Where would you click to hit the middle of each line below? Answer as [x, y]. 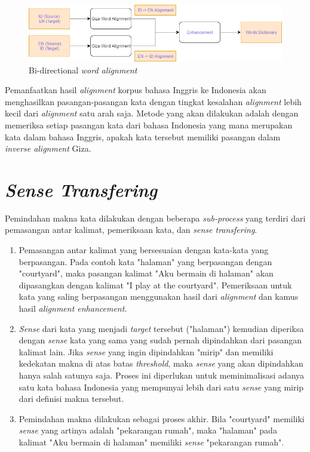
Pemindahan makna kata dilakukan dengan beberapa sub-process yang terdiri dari [155, 218]
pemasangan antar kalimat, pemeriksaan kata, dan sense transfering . [131, 230]
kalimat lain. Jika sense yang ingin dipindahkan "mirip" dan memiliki [146, 351]
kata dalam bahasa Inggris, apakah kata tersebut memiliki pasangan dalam [143, 136]
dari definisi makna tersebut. [71, 399]
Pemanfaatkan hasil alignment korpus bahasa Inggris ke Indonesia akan [136, 90]
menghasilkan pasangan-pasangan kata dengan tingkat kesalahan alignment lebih [153, 101]
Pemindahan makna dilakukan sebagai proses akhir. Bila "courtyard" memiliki [162, 418]
